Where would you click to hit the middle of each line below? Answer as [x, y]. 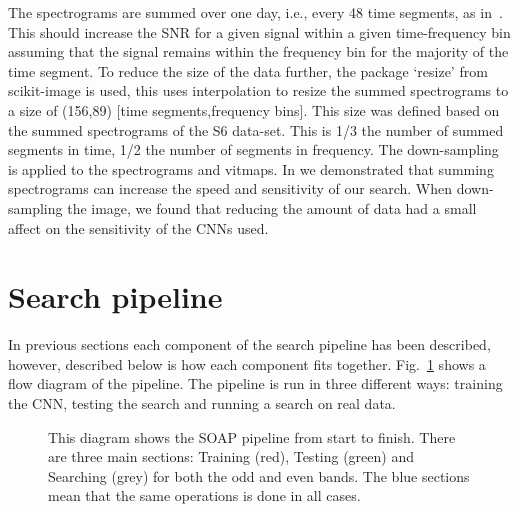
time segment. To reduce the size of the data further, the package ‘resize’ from [248, 70]
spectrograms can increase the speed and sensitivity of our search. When [230, 188]
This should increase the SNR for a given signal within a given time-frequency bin [259, 31]
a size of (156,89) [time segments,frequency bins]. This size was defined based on [254, 109]
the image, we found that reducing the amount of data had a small [272, 207]
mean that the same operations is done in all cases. [204, 495]
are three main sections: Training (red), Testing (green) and [231, 456]
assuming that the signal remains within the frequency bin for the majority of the [258, 51]
